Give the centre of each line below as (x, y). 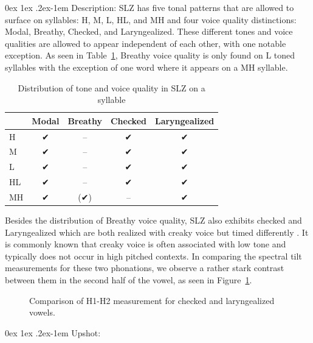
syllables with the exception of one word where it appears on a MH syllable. (146, 67)
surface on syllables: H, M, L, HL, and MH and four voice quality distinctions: (151, 19)
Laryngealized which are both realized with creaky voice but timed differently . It (157, 232)
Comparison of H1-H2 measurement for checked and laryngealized (152, 300)
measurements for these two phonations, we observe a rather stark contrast (145, 268)
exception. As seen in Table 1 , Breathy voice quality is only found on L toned (150, 55)
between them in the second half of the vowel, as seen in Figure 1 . (129, 280)
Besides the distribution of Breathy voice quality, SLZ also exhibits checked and (153, 220)
